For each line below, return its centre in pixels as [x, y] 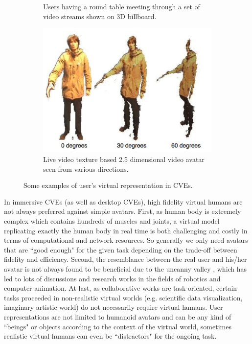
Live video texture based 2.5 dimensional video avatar [124, 159]
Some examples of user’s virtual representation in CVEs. [108, 185]
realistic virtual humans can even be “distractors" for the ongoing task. [110, 336]
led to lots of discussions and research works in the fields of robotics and [112, 278]
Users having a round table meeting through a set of [122, 6]
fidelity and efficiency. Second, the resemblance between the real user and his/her [126, 259]
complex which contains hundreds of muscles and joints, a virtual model [112, 221]
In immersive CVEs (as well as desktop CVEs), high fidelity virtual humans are [123, 201]
